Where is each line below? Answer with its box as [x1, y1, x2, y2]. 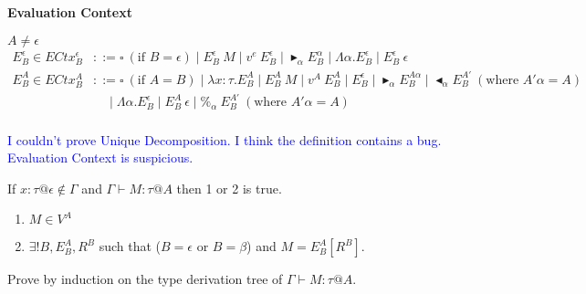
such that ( [99, 236, 162, 256]
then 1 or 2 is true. [176, 178, 282, 197]
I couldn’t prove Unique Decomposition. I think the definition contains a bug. [7, 130, 442, 149]
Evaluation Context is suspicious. [7, 148, 194, 167]
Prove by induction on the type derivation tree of [7, 269, 283, 289]
